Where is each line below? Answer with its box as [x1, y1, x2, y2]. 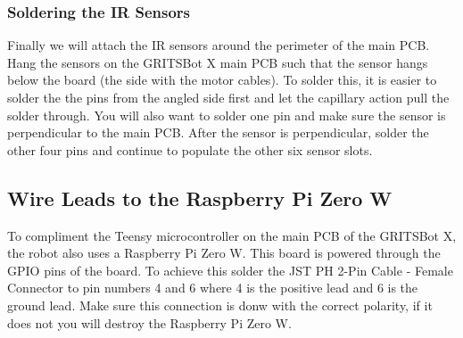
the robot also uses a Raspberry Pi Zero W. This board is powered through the [7, 243, 441, 262]
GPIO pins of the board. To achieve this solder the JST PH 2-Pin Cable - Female [7, 260, 453, 279]
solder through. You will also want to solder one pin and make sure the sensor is [7, 105, 446, 124]
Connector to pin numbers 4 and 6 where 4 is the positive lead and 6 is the [7, 278, 418, 297]
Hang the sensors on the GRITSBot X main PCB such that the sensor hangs [7, 53, 428, 71]
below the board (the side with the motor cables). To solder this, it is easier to [7, 70, 437, 89]
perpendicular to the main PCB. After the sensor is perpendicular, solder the [7, 123, 429, 142]
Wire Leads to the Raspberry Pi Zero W [7, 184, 393, 211]
